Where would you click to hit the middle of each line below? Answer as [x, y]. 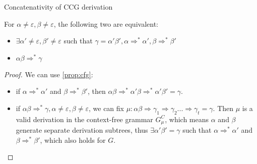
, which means [187, 119]
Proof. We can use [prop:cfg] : [49, 74]
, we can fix [106, 108]
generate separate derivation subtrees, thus [82, 130]
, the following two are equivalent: [106, 23]
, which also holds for [73, 140]
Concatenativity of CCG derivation [58, 7]
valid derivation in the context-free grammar [84, 119]
